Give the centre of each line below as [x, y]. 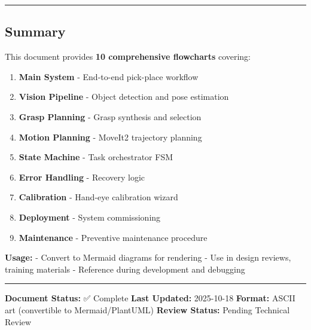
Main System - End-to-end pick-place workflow [109, 76]
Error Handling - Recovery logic [82, 177]
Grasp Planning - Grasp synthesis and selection [110, 116]
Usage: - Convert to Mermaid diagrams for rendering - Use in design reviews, [148, 257]
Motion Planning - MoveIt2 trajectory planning [110, 137]
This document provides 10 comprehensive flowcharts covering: [128, 56]
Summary [35, 31]
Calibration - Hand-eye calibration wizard [98, 197]
